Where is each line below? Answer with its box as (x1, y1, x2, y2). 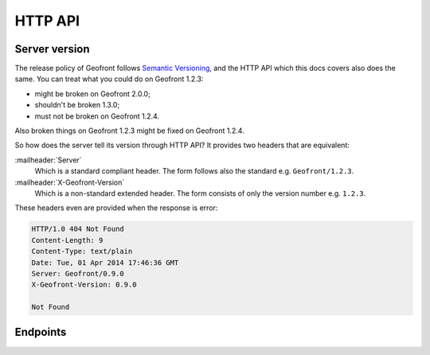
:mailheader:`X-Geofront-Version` (14, 177, 125, 187)
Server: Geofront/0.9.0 (31, 269, 125, 278)
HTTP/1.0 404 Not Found (31, 224, 125, 234)
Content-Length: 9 (31, 236, 104, 244)
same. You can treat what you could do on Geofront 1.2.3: (14, 74, 204, 84)
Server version (14, 42, 91, 56)
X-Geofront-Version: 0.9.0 (31, 280, 137, 290)
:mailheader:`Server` (14, 155, 83, 165)
